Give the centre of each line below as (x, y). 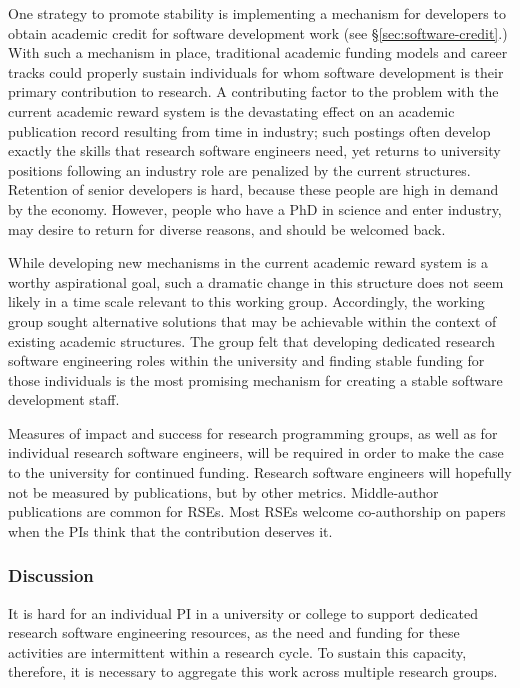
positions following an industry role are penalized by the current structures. (239, 169)
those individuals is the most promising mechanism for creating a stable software (255, 379)
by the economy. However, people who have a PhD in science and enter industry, (255, 208)
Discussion (51, 575)
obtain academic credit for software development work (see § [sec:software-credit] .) (258, 32)
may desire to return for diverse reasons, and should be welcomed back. (227, 228)
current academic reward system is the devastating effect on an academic (231, 110)
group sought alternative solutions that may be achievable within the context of (252, 320)
